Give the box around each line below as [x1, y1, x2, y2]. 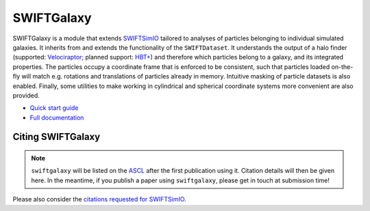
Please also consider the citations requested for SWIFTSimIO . [12, 195, 186, 203]
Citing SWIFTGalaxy [12, 131, 101, 143]
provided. [12, 91, 40, 99]
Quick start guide [29, 104, 79, 112]
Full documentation [29, 113, 84, 122]
